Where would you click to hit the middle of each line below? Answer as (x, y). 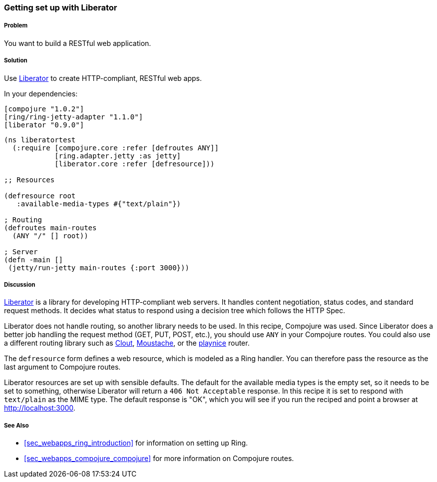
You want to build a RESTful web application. (78, 43)
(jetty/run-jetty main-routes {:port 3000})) (99, 267)
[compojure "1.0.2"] (44, 109)
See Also (16, 425)
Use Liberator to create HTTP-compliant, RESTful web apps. (103, 78)
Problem (16, 26)
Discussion (20, 284)
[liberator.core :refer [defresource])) (135, 164)
